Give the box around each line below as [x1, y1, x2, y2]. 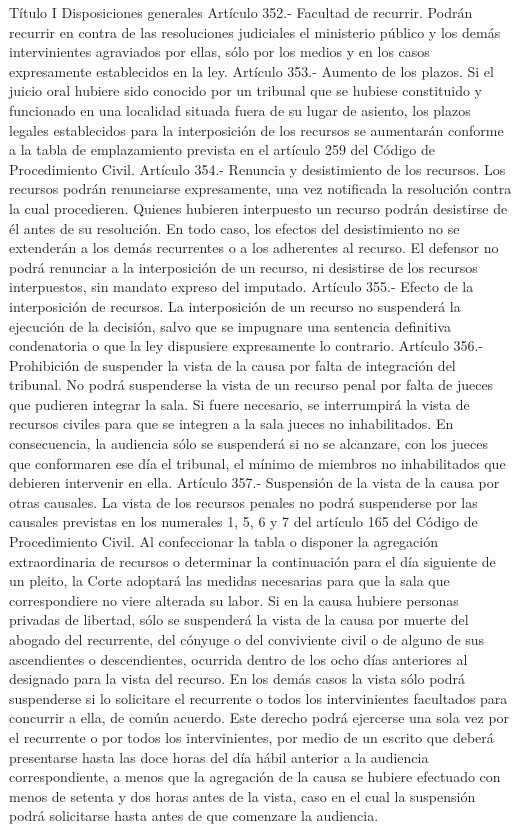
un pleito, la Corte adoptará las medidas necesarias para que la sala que [9, 570, 450, 591]
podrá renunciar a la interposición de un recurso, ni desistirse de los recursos [9, 256, 478, 277]
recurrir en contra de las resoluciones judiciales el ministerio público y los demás [9, 21, 501, 42]
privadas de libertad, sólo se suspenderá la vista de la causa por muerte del [9, 609, 469, 630]
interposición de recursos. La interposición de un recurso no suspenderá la [9, 295, 461, 316]
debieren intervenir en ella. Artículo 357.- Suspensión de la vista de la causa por [9, 472, 500, 493]
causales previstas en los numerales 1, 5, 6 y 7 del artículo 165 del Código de [9, 511, 478, 532]
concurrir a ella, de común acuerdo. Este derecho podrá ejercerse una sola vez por [9, 707, 510, 728]
